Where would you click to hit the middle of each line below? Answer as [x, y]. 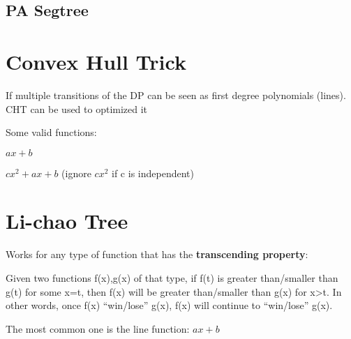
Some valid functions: [51, 132]
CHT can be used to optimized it [77, 108]
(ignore [76, 173]
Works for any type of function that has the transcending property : [157, 254]
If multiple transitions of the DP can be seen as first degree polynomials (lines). [176, 95]
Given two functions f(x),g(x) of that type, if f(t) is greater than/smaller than [172, 278]
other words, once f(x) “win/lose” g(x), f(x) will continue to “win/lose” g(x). [169, 305]
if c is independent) [153, 173]
